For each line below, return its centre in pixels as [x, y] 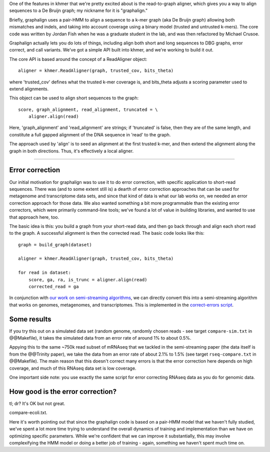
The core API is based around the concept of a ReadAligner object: [78, 59]
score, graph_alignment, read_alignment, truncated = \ [88, 109]
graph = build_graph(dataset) [55, 244]
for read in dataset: [44, 273]
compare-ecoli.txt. [28, 413]
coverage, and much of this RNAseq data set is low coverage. [73, 368]
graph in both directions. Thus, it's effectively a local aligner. [71, 151]
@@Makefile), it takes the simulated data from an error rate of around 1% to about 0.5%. [100, 338]
